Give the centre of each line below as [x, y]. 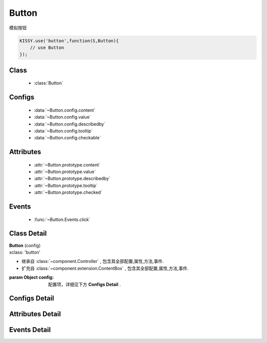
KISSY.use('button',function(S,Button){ [69, 41]
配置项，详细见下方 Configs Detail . [85, 284]
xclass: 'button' [25, 252]
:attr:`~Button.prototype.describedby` [72, 178]
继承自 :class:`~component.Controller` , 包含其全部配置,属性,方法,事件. [93, 261]
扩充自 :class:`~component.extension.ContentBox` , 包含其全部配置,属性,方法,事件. [105, 268]
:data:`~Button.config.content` [65, 110]
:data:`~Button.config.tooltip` [63, 130]
